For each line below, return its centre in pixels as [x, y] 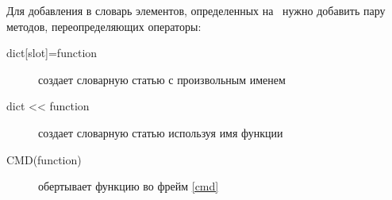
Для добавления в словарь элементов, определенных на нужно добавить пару [196, 10]
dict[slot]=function [52, 53]
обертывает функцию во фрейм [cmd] [129, 186]
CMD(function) [44, 159]
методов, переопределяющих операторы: [104, 26]
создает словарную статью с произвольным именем [162, 79]
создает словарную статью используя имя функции [161, 132]
